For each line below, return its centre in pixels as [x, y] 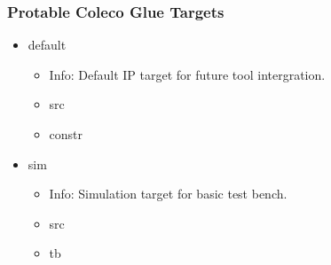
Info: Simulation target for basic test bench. [168, 194]
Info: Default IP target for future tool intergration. [187, 74]
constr [66, 134]
